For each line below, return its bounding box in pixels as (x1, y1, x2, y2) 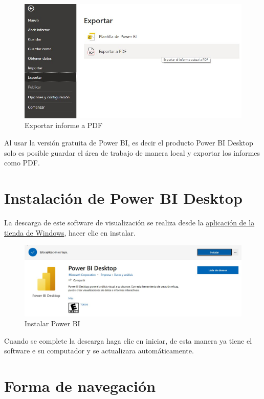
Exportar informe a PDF (25, 120, 103, 131)
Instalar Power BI (25, 318, 80, 329)
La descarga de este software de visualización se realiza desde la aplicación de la (4, 217, 255, 227)
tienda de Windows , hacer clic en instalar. (4, 227, 136, 238)
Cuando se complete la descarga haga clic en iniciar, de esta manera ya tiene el (4, 335, 252, 346)
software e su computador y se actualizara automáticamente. (4, 345, 194, 356)
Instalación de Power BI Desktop (4, 187, 243, 208)
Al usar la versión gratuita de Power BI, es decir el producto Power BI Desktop (4, 137, 253, 148)
